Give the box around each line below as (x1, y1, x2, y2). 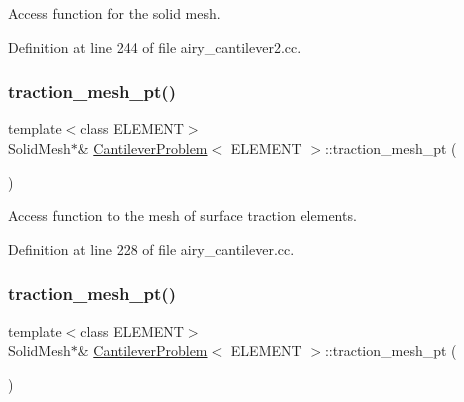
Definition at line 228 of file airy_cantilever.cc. (8, 238, 295, 259)
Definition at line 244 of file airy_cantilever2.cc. (8, 36, 302, 57)
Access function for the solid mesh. (8, 3, 221, 23)
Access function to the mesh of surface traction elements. (8, 205, 357, 226)
